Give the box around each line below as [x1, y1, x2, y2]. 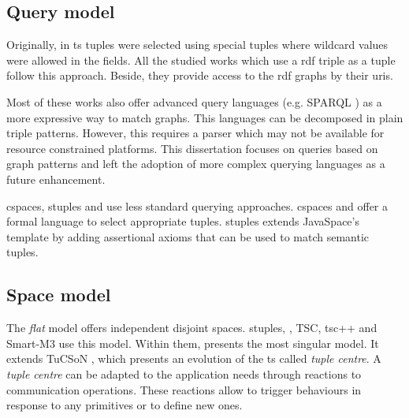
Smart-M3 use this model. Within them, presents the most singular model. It [6, 334, 379, 351]
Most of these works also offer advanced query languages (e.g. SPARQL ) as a [6, 93, 382, 110]
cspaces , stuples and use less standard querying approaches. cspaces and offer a [6, 197, 389, 214]
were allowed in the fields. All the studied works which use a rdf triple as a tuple [6, 51, 396, 68]
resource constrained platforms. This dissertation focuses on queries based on [6, 140, 378, 156]
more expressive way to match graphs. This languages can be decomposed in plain [6, 109, 403, 125]
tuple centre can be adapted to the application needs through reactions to [6, 365, 362, 382]
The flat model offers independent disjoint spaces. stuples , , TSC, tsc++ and [6, 319, 377, 336]
